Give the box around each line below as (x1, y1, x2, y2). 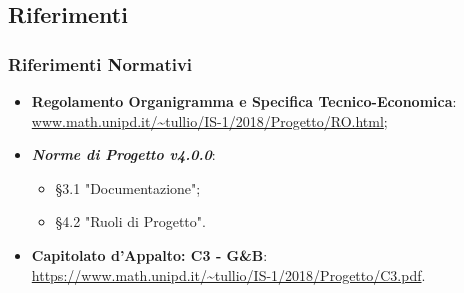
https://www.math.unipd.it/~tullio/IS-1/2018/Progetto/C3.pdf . (31, 264, 426, 285)
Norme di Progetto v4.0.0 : (31, 144, 216, 165)
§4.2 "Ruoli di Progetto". (55, 211, 206, 232)
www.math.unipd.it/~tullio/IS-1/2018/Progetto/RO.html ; (31, 110, 388, 131)
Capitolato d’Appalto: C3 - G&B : (31, 244, 268, 265)
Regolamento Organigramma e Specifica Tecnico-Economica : (31, 91, 457, 111)
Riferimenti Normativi (8, 51, 193, 76)
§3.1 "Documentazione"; (55, 177, 201, 198)
